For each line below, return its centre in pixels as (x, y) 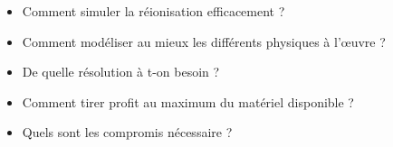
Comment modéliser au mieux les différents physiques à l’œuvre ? (204, 41)
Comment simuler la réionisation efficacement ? (153, 11)
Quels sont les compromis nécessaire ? (127, 132)
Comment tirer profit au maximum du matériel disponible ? (188, 101)
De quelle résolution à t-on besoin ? (121, 72)
